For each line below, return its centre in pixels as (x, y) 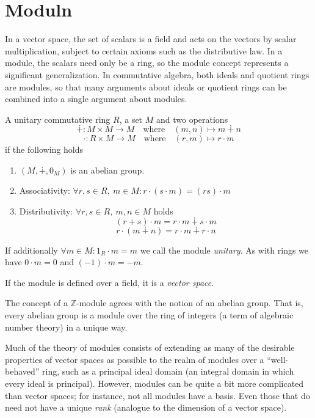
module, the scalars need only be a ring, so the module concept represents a (147, 63)
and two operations (192, 119)
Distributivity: (46, 211)
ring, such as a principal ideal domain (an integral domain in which (168, 371)
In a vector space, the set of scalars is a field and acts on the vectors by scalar (151, 39)
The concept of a (37, 303)
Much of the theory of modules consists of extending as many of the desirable (150, 347)
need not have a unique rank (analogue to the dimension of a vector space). (146, 407)
